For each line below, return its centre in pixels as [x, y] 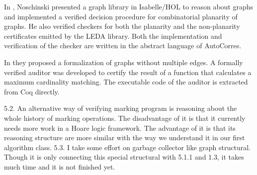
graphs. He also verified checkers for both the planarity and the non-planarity [122, 26]
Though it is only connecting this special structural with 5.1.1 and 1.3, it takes [124, 157]
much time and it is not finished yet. [60, 166]
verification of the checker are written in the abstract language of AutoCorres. [123, 45]
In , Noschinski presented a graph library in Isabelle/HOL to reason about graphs [129, 6]
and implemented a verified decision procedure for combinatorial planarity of [121, 16]
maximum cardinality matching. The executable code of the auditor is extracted [126, 82]
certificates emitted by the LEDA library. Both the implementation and [113, 36]
